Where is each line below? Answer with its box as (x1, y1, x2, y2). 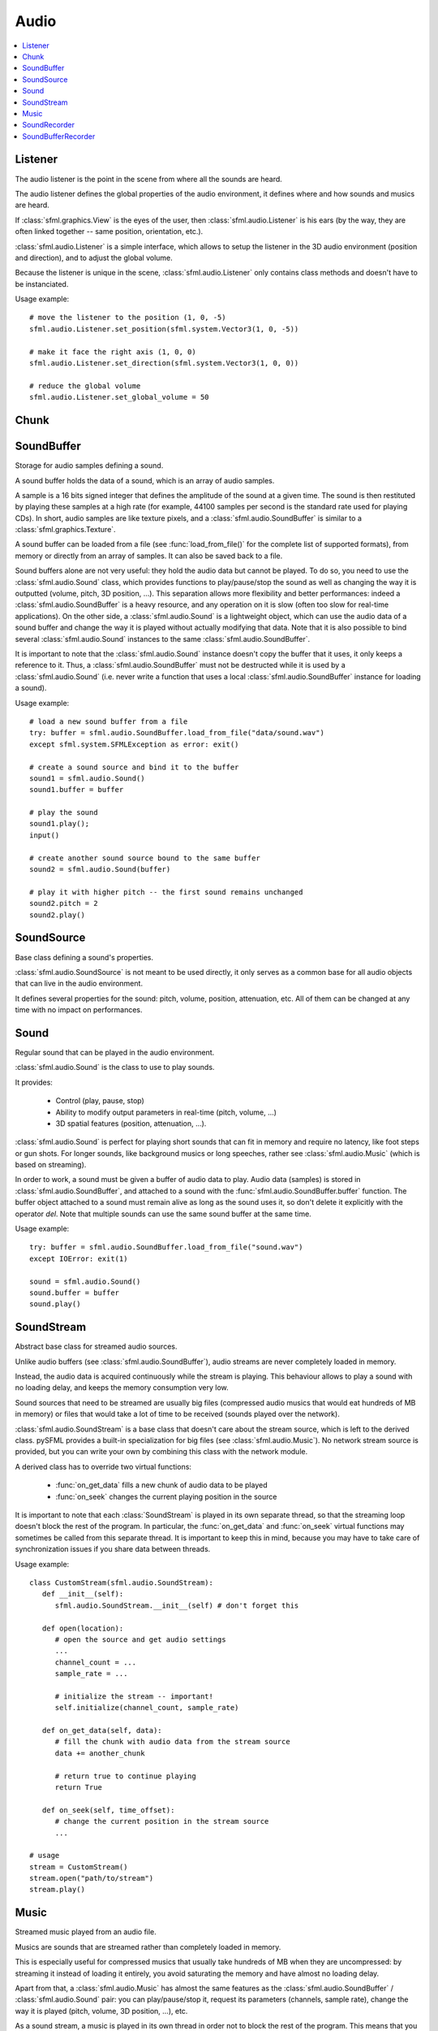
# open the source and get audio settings (54, 1635, 226, 1644)
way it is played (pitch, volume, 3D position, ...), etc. (15, 2006, 188, 2016)
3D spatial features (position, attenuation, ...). (55, 1118, 207, 1128)
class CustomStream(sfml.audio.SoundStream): (29, 1578, 214, 1587)
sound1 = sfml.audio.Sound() (29, 773, 145, 783)
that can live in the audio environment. (15, 979, 144, 989)
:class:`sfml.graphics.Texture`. (15, 525, 117, 535)
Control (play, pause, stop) (55, 1096, 145, 1106)
